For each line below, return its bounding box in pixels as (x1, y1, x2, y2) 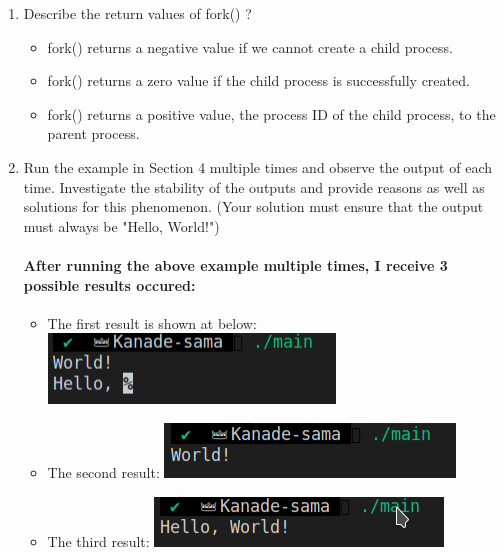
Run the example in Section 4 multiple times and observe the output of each (23, 156, 492, 177)
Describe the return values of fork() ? (23, 3, 252, 23)
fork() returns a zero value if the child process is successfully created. (47, 70, 470, 91)
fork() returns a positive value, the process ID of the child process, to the (47, 103, 496, 124)
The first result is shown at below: (47, 312, 257, 333)
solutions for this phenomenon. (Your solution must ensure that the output (23, 196, 484, 217)
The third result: (47, 530, 150, 551)
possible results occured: (23, 274, 196, 295)
